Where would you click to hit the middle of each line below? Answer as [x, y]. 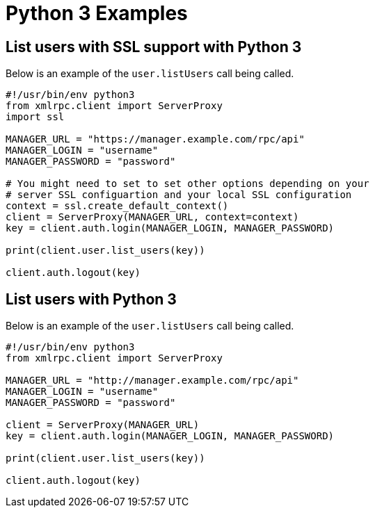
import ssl [35, 117]
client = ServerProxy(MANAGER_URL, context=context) [152, 217]
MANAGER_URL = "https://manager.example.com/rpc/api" [155, 139]
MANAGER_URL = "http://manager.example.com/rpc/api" [152, 381]
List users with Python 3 [91, 299]
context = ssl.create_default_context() [117, 206]
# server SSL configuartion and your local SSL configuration [179, 195]
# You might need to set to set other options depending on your [187, 184]
